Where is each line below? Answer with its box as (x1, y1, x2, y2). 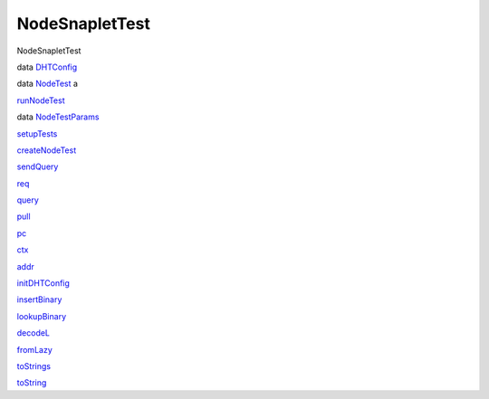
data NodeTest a (16, 78, 79, 90)
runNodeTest (16, 95, 65, 106)
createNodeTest (16, 145, 77, 156)
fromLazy (16, 344, 53, 355)
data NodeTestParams (16, 111, 100, 122)
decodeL (16, 328, 50, 338)
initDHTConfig (16, 278, 70, 289)
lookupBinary (16, 310, 67, 321)
